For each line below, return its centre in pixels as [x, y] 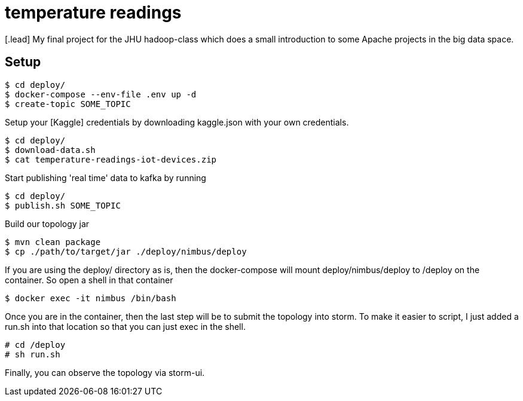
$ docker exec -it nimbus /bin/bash [91, 298]
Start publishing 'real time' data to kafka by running [105, 177]
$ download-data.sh [50, 150]
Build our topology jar [47, 224]
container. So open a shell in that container [89, 280]
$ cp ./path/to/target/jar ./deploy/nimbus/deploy [126, 251]
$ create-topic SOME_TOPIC [68, 104]
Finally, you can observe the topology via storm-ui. [105, 372]
